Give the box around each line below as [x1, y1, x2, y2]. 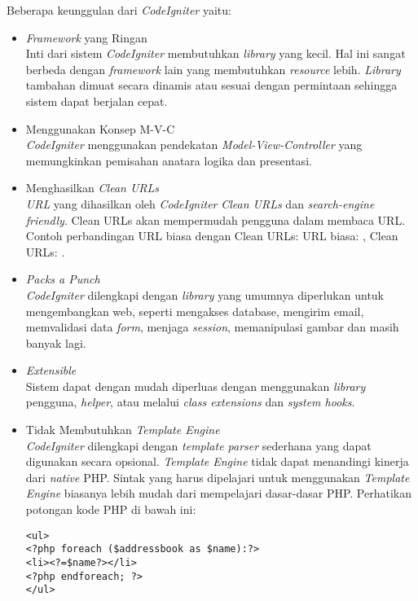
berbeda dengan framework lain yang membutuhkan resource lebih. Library [25, 60, 401, 77]
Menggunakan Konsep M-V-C [25, 120, 175, 137]
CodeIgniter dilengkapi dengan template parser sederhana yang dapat [25, 436, 372, 454]
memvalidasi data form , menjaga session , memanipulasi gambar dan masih [25, 318, 399, 336]
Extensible [25, 362, 77, 379]
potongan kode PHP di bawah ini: [25, 501, 196, 518]
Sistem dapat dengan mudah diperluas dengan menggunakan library [25, 377, 366, 394]
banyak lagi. [25, 334, 86, 351]
